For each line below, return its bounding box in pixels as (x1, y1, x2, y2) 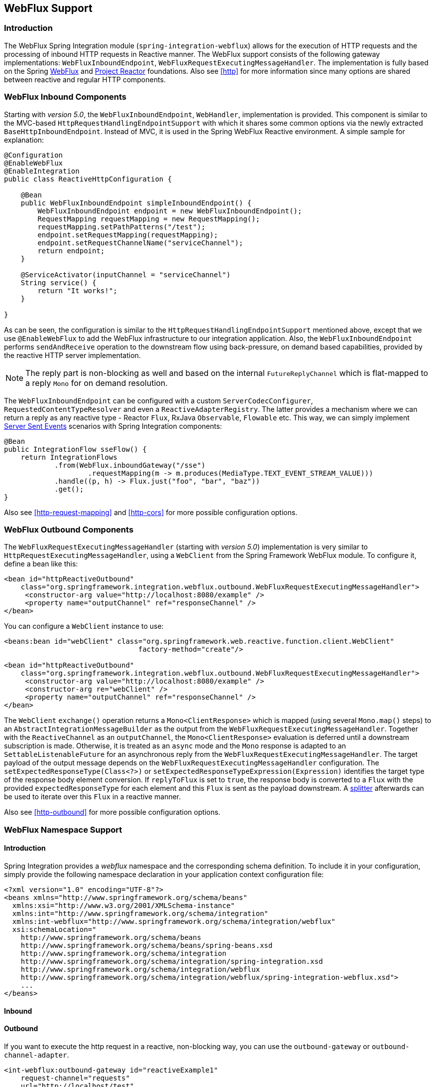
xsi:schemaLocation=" (12, 925, 97, 933)
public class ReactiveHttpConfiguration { (4, 175, 172, 183)
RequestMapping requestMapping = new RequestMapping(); (37, 214, 260, 223)
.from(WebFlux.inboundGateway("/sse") (54, 461, 206, 469)
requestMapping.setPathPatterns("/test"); (37, 222, 206, 231)
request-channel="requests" (20, 1074, 130, 1082)
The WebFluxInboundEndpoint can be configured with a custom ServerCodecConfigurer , (4, 396, 313, 405)
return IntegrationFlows (20, 453, 117, 461)
